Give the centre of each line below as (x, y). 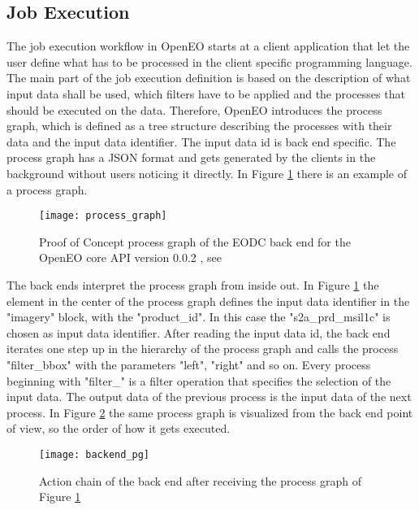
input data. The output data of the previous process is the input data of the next (209, 397)
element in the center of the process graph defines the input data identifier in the (208, 301)
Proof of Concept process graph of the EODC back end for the (195, 241)
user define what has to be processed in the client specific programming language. (209, 61)
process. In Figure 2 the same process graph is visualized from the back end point (210, 412)
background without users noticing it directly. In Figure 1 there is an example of (207, 173)
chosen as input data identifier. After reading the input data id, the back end (199, 332)
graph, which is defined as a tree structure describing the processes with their (199, 126)
